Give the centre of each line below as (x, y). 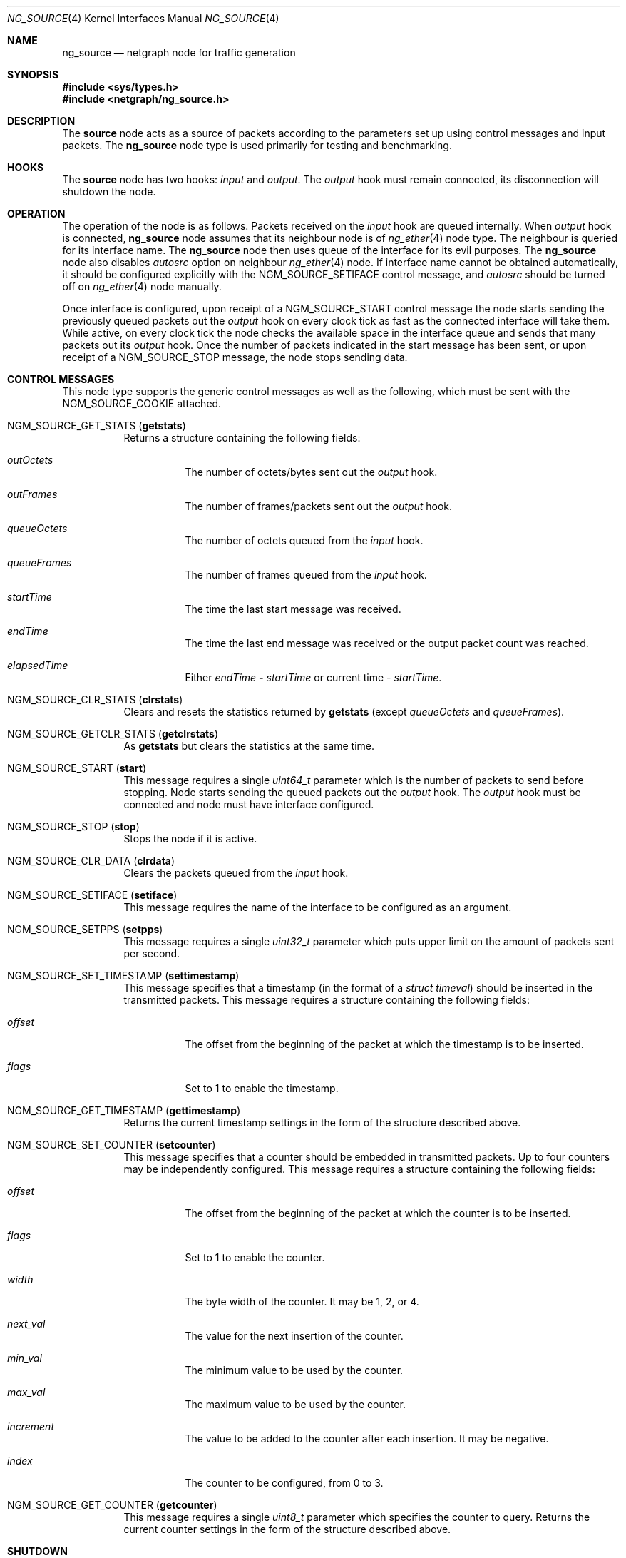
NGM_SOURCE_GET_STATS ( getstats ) (97, 426)
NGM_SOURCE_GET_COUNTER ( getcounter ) (112, 1505)
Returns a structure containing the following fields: (242, 438)
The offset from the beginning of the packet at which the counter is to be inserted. (378, 1213)
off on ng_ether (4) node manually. (142, 286)
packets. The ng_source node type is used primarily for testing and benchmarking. (257, 145)
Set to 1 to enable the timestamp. (262, 1088)
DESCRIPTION (41, 121)
